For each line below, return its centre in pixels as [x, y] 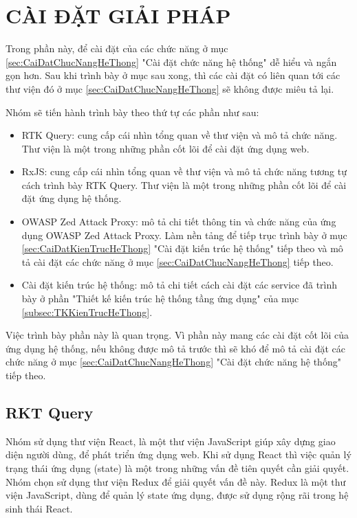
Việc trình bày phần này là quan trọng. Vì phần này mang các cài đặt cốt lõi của [177, 335]
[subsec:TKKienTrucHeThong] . [87, 312]
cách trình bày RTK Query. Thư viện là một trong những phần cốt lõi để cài [184, 184]
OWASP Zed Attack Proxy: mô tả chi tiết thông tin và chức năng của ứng [179, 222]
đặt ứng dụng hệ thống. [72, 198]
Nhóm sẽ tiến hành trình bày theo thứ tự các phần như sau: [132, 112]
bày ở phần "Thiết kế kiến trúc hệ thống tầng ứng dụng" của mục [160, 299]
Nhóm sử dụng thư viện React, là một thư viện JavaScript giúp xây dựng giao [171, 441]
